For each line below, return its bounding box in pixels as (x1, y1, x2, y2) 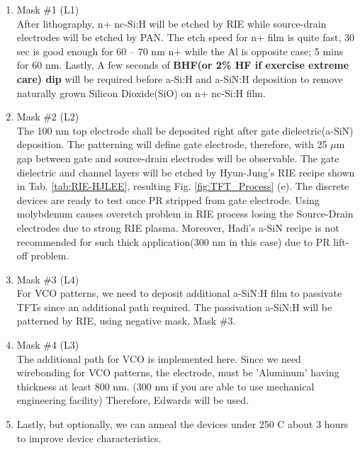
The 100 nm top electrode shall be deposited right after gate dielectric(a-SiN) (16, 123, 354, 137)
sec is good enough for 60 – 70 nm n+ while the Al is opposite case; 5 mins (16, 43, 344, 58)
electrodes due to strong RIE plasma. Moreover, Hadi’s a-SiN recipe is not (16, 220, 339, 235)
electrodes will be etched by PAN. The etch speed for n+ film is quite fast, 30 (16, 30, 354, 45)
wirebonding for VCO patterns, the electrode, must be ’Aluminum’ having (16, 365, 339, 380)
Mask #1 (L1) (16, 2, 79, 16)
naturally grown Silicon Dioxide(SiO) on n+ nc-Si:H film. (16, 85, 266, 100)
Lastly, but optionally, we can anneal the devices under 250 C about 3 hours (16, 417, 349, 432)
